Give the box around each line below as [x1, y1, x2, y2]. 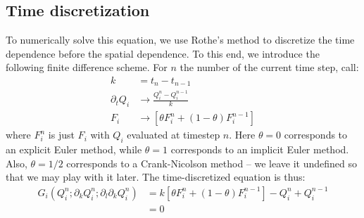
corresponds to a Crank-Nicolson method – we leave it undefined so [66, 155, 357, 170]
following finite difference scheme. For [6, 60, 168, 75]
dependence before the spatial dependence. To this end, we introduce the [6, 46, 320, 60]
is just [48, 127, 75, 142]
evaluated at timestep [127, 127, 220, 142]
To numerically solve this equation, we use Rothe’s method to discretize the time [6, 32, 355, 47]
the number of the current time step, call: [180, 60, 359, 75]
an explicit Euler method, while [6, 141, 142, 156]
